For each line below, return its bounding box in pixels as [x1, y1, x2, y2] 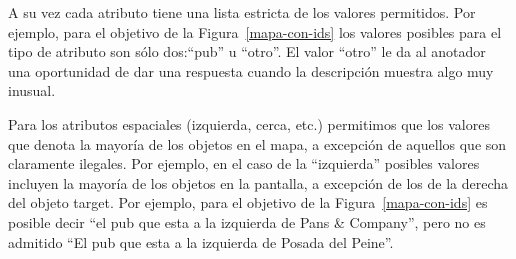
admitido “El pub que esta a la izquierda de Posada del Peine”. [8, 231, 394, 252]
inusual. [8, 80, 56, 101]
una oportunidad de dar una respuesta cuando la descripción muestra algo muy [8, 60, 494, 81]
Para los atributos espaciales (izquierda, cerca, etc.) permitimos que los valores [8, 113, 490, 134]
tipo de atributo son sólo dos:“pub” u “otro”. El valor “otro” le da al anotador [8, 41, 486, 62]
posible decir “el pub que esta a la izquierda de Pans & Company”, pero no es [8, 211, 486, 232]
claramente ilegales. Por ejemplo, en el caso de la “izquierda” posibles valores [8, 153, 480, 174]
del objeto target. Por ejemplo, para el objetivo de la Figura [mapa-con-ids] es [8, 192, 488, 213]
